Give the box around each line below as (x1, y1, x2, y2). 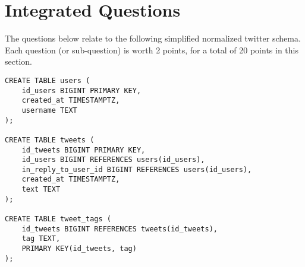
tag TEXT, (21, 234, 61, 243)
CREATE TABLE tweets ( (5, 135, 95, 144)
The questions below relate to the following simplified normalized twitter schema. (5, 32, 301, 44)
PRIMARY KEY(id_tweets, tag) (21, 244, 137, 253)
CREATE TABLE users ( (5, 76, 90, 85)
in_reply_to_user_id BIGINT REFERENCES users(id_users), (21, 165, 252, 174)
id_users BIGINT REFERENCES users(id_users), (21, 155, 205, 164)
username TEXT (21, 106, 77, 115)
